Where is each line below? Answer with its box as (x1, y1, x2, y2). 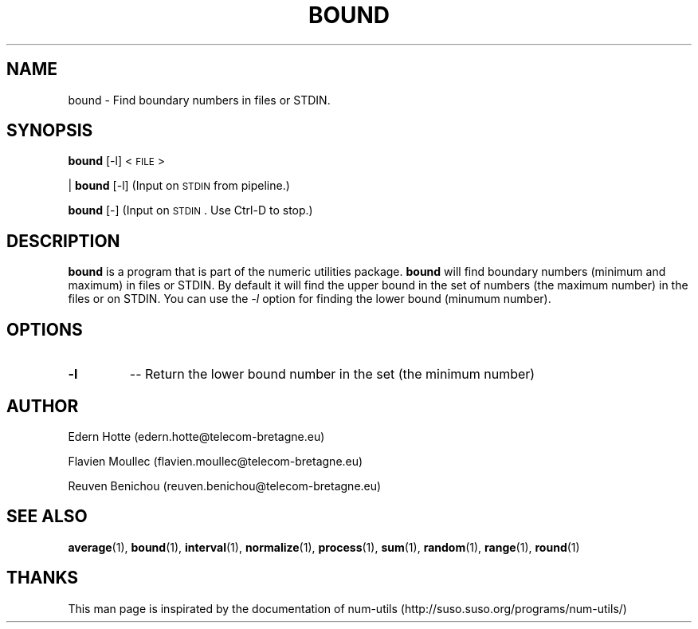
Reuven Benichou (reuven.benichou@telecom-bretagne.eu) (68, 478, 382, 493)
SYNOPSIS (6, 120, 93, 141)
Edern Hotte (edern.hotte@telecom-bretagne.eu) (68, 429, 325, 443)
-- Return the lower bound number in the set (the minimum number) (129, 366, 535, 383)
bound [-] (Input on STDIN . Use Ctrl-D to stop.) (68, 203, 313, 218)
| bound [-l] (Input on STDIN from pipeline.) (68, 179, 290, 193)
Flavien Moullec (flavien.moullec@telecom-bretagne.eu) (68, 454, 363, 468)
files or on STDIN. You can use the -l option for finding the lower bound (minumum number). (68, 292, 551, 306)
